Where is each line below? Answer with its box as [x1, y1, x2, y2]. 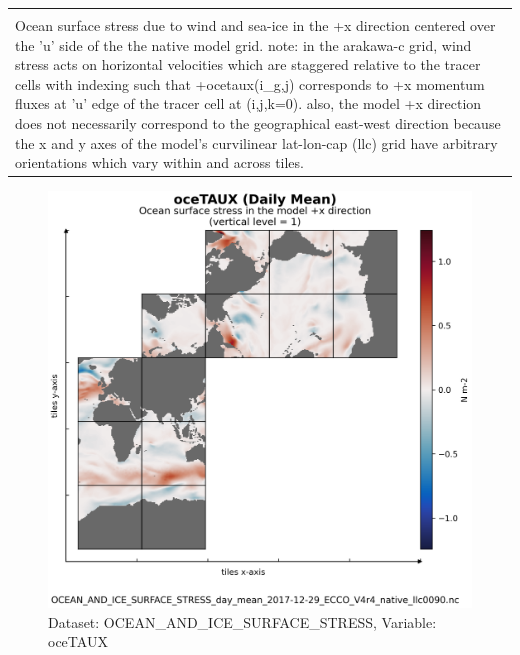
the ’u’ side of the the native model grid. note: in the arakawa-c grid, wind [15, 34, 472, 55]
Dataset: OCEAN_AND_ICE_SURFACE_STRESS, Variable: [48, 611, 437, 632]
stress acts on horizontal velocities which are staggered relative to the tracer [15, 54, 481, 75]
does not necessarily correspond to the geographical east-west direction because [15, 112, 501, 133]
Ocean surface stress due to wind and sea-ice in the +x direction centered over [15, 15, 496, 35]
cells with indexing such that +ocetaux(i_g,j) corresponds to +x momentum [15, 73, 485, 94]
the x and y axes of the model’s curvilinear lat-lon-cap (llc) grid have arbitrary [15, 132, 498, 153]
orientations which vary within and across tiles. [15, 152, 304, 173]
